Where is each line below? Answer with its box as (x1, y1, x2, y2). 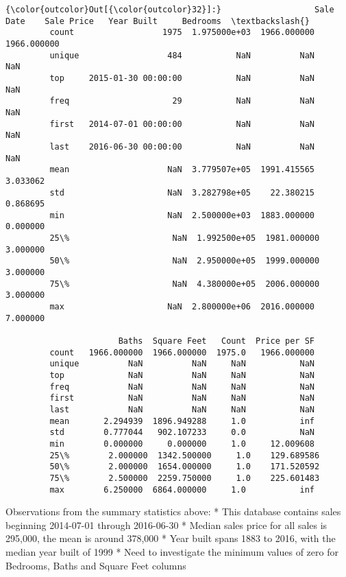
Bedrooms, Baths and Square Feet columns (5, 558, 186, 572)
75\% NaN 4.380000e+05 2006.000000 (49, 279, 320, 289)
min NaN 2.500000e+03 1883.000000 (49, 210, 315, 220)
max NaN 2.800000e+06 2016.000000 (49, 302, 315, 312)
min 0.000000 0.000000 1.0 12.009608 (49, 438, 315, 449)
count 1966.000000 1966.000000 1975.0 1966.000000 (49, 347, 315, 357)
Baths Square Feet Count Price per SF (118, 336, 315, 346)
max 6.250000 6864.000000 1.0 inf (49, 484, 315, 495)
